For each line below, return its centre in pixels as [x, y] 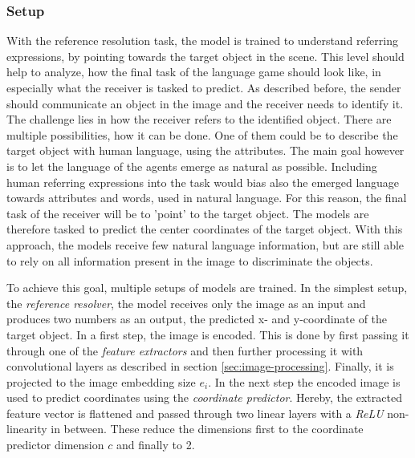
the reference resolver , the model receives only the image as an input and [186, 303]
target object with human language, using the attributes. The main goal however [205, 150]
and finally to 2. [155, 445]
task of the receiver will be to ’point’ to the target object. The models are [188, 213]
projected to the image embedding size [101, 381]
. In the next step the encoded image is [304, 381]
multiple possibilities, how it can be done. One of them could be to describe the [202, 134]
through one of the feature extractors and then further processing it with [185, 350]
